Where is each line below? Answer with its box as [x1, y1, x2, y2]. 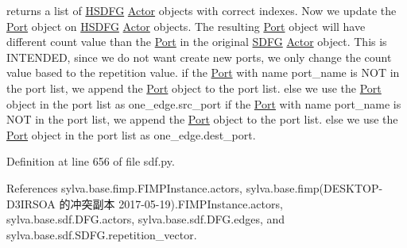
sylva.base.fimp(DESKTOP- [246, 179, 383, 196]
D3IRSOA [6, 195, 56, 212]
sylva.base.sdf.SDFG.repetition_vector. [6, 226, 197, 242]
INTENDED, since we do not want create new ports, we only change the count [6, 48, 392, 65]
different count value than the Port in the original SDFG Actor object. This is [6, 33, 387, 50]
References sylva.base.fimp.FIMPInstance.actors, [6, 179, 242, 196]
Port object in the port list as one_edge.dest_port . [6, 126, 256, 143]
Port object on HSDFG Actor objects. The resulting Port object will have [6, 17, 366, 34]
